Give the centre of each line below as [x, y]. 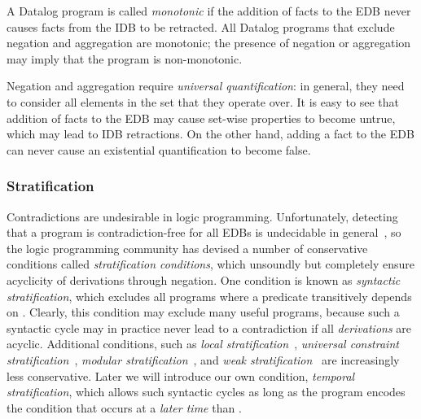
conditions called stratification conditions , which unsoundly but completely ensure [210, 264]
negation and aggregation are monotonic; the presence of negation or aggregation [209, 43]
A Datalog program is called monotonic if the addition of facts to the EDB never [209, 11]
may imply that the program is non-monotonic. [125, 58]
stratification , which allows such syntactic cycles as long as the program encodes [206, 392]
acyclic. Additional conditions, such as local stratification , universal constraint [203, 344]
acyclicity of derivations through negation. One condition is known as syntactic [204, 279]
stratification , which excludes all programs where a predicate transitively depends [209, 296]
